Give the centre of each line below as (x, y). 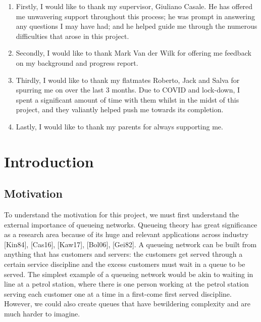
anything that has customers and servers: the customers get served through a (123, 254)
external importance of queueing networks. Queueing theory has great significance (131, 224)
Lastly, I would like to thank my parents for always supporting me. (119, 126)
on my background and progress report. (77, 62)
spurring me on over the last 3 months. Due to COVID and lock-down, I (128, 90)
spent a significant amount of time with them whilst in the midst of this (127, 99)
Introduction (49, 161)
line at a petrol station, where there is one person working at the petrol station (126, 284)
